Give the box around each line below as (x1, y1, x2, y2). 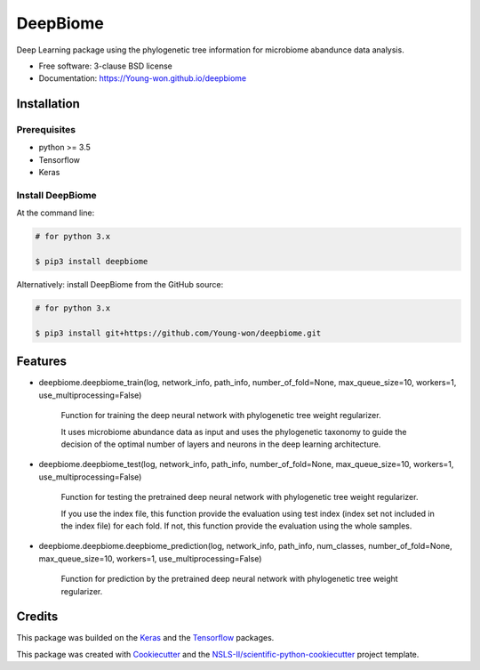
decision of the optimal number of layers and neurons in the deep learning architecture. (60, 439, 381, 449)
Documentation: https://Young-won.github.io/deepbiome (38, 73, 247, 84)
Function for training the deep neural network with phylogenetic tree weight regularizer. (60, 410, 381, 421)
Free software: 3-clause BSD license (38, 61, 172, 71)
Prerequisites (16, 124, 76, 136)
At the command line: (16, 207, 95, 218)
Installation (16, 96, 80, 111)
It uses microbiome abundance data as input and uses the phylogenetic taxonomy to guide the (60, 426, 408, 437)
